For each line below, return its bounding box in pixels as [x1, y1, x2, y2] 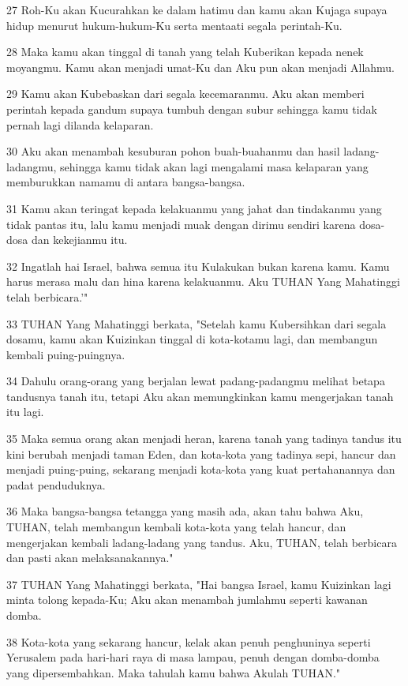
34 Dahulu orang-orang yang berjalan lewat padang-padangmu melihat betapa [6, 373, 385, 389]
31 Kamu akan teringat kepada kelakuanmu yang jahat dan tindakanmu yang [6, 200, 382, 216]
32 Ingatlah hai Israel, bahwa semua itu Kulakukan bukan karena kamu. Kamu [6, 257, 390, 274]
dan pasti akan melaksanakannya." [6, 549, 174, 566]
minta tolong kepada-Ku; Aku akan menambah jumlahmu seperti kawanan [6, 591, 368, 608]
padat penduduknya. [6, 476, 106, 493]
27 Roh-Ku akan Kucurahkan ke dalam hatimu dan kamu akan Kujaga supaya [6, 2, 387, 17]
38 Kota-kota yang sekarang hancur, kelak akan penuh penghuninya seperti [6, 633, 371, 650]
